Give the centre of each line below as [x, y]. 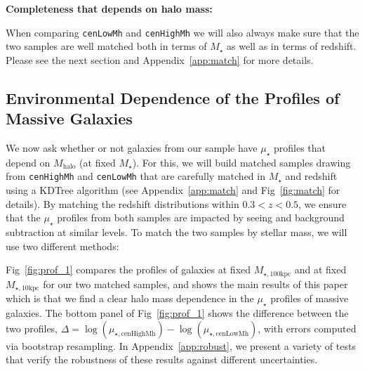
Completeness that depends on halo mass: [109, 8]
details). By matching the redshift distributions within [122, 203]
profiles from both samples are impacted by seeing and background [201, 217]
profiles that [300, 148]
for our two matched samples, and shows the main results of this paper [195, 284]
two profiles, [32, 328]
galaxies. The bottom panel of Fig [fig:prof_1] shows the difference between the [177, 312]
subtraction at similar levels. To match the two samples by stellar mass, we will [177, 232]
